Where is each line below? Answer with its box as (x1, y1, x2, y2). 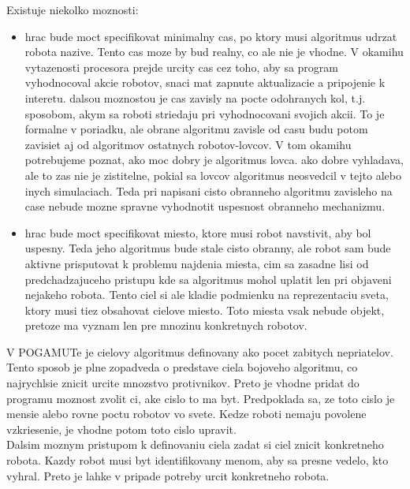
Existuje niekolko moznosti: (6, 2, 139, 17)
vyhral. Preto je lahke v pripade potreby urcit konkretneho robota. (6, 467, 330, 483)
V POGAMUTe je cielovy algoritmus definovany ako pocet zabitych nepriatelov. (6, 343, 393, 360)
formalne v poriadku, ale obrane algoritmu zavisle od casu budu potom (24, 121, 368, 137)
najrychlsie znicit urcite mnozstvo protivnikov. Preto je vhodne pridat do (6, 375, 360, 391)
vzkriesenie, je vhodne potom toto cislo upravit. (6, 420, 237, 437)
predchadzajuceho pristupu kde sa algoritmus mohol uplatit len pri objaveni (24, 271, 392, 287)
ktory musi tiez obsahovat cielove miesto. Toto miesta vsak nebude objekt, (24, 301, 385, 318)
